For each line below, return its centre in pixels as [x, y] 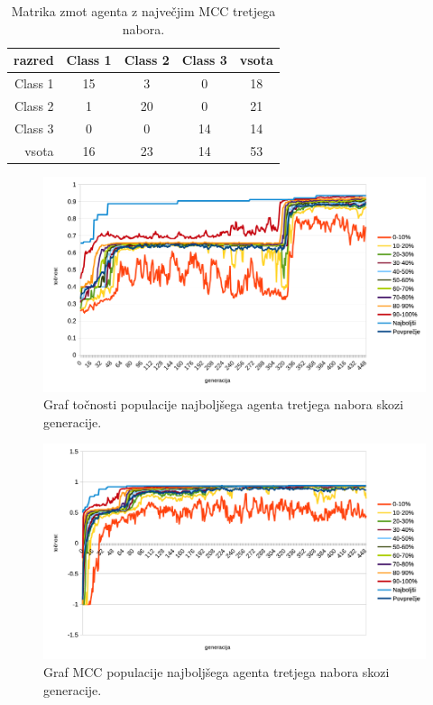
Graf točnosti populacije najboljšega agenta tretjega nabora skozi [224, 404]
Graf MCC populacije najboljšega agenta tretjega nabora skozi [216, 672]
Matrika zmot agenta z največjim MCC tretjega [143, 11]
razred [34, 60]
